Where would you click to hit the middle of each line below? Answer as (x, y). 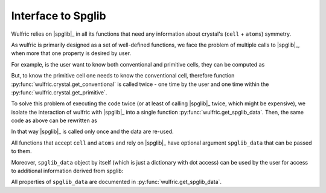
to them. (22, 151)
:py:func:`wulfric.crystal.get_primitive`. (59, 92)
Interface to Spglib (59, 16)
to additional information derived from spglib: (67, 171)
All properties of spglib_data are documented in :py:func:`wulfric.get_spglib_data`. (117, 182)
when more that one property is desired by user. (71, 53)
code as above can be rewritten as (54, 120)
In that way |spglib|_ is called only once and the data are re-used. (93, 132)
